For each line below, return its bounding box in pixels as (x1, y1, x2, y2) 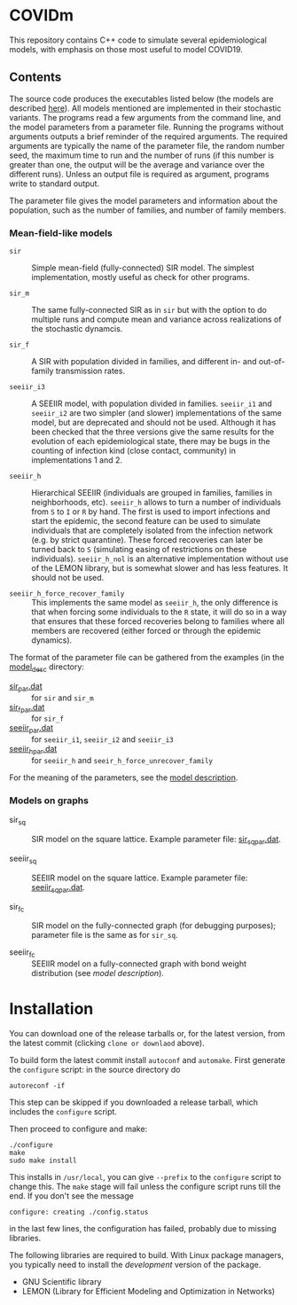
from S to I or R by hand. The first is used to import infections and (31, 506, 270, 517)
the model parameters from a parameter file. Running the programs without (9, 121, 284, 132)
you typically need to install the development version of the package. (9, 1260, 262, 1270)
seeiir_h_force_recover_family (9, 590, 125, 598)
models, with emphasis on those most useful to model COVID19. (9, 43, 244, 54)
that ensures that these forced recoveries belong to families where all (31, 616, 285, 627)
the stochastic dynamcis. (31, 324, 123, 334)
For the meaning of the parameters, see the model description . (9, 772, 238, 783)
